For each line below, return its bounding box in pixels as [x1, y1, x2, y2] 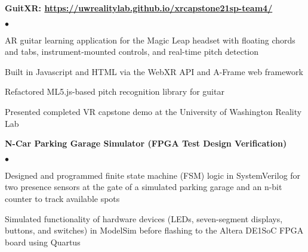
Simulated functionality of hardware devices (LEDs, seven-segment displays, [5, 212, 283, 225]
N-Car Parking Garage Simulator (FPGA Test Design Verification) [5, 137, 287, 150]
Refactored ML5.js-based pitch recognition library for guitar [5, 85, 224, 98]
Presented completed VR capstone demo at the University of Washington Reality [5, 105, 302, 117]
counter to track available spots [5, 192, 120, 204]
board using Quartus [5, 235, 81, 248]
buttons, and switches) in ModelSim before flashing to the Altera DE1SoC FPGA [5, 224, 304, 237]
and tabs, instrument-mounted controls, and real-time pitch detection [5, 45, 259, 58]
